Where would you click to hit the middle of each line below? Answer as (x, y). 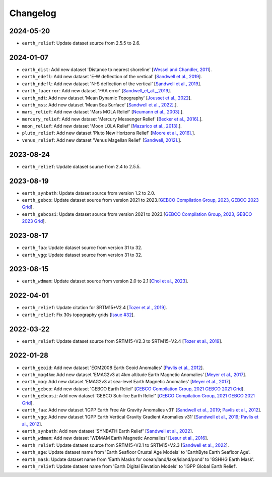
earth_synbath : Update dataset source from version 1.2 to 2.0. (89, 193)
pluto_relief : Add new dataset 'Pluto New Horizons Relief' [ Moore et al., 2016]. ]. (109, 133)
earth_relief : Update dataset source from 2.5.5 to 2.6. (81, 43)
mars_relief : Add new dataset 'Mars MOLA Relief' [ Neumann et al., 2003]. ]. (103, 112)
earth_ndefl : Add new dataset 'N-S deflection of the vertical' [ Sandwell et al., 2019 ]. (112, 84)
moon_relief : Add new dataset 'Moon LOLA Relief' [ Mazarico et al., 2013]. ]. (102, 126)
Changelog (33, 13)
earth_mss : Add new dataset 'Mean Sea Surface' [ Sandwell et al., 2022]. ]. (100, 105)
